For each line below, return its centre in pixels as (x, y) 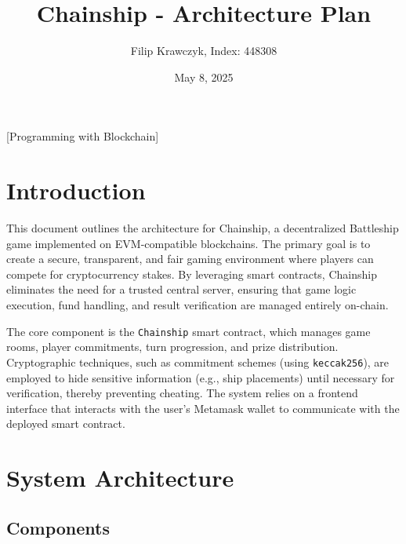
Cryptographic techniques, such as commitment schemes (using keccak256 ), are (198, 361)
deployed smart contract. (66, 424)
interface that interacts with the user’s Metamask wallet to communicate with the (203, 408)
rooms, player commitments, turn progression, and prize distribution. (172, 347)
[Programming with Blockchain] (83, 136)
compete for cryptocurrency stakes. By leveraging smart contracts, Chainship (192, 274)
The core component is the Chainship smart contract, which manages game (188, 331)
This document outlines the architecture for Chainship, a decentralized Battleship (203, 228)
